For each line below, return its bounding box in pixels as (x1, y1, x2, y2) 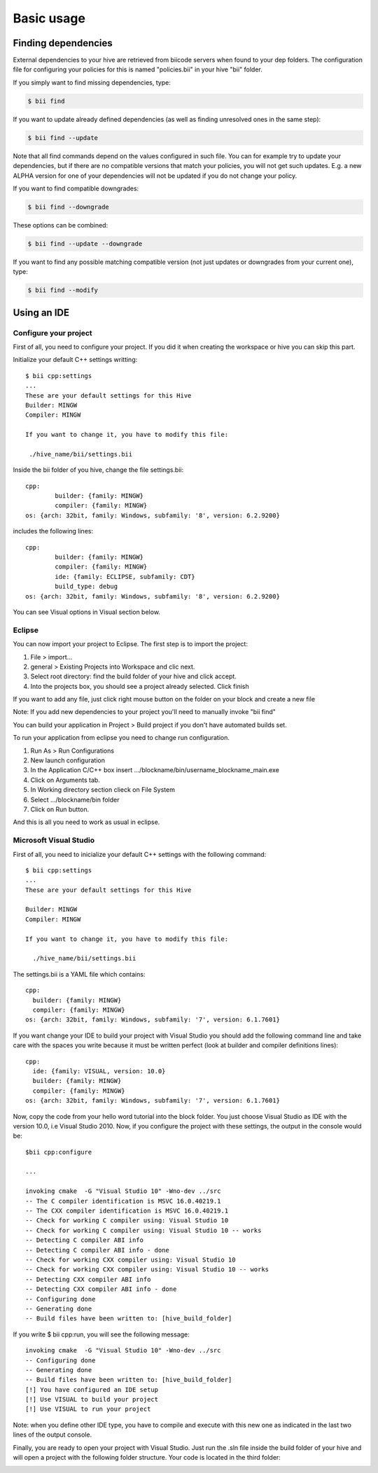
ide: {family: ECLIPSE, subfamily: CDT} (55, 573, 195, 580)
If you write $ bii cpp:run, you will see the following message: (13, 1330, 190, 1339)
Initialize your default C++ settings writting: (13, 356, 138, 364)
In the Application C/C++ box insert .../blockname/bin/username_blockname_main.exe (30, 766, 279, 774)
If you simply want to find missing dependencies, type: (13, 78, 171, 87)
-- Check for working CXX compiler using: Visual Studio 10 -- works (25, 1266, 269, 1273)
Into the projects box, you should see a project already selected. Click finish (30, 682, 250, 690)
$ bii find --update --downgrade (27, 239, 143, 248)
